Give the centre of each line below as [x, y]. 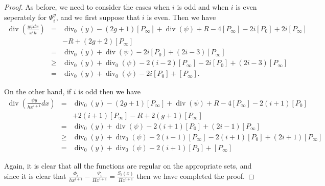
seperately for [25, 17]
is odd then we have [110, 91]
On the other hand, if [38, 91]
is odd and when [203, 7]
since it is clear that [35, 175]
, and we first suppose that [98, 17]
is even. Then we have [181, 17]
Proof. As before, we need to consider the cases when [87, 7]
